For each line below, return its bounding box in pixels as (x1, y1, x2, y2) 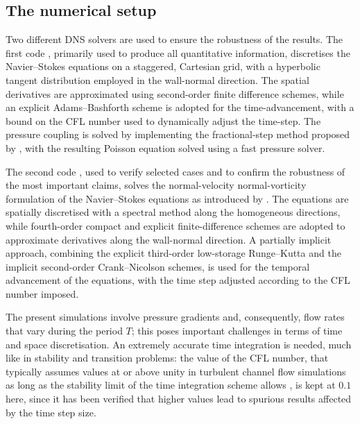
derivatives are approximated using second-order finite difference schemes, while (6, 86, 344, 101)
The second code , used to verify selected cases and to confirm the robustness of (6, 164, 345, 178)
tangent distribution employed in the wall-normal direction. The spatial (6, 72, 309, 87)
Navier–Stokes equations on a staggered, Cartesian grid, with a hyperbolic (6, 59, 320, 74)
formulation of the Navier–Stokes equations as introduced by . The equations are (6, 191, 349, 205)
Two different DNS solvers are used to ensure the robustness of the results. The (6, 32, 343, 46)
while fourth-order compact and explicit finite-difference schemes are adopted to (6, 218, 345, 232)
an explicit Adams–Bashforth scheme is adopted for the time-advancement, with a (6, 100, 354, 115)
